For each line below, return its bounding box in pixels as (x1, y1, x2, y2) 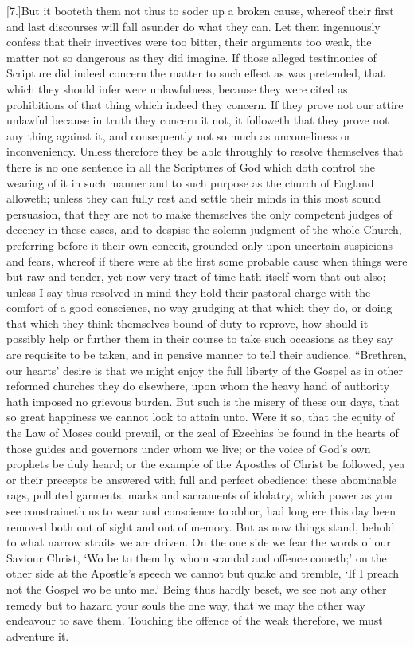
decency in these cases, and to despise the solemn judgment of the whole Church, (6, 221, 402, 238)
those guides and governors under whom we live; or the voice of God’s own (6, 440, 371, 456)
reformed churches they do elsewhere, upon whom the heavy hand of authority (6, 377, 390, 394)
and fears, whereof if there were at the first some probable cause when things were (6, 252, 408, 269)
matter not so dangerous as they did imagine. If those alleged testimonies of (6, 49, 377, 65)
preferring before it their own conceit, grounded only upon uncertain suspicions (6, 236, 393, 253)
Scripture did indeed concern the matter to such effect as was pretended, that (6, 65, 385, 81)
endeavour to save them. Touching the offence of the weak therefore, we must (6, 612, 383, 629)
